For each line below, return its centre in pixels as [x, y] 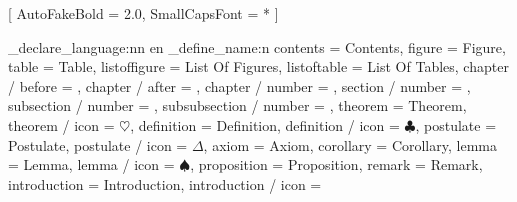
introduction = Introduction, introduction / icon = [165, 183]
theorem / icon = [61, 124]
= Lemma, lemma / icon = [91, 164]
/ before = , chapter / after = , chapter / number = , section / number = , [239, 85]
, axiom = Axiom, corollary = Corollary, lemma [350, 144]
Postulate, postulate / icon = [98, 144]
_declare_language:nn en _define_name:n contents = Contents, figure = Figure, [257, 46]
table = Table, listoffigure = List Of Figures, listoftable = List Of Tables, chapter [258, 66]
